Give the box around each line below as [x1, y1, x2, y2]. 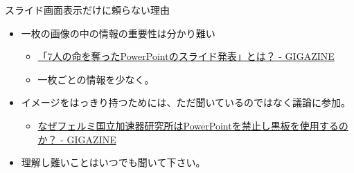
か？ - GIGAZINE [37, 132, 116, 146]
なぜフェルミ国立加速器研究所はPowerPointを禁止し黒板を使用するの [37, 118, 348, 132]
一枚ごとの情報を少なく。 [37, 72, 154, 86]
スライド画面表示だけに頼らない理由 [5, 3, 170, 17]
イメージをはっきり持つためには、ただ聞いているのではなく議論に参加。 [21, 95, 351, 110]
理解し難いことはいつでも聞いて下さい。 [21, 155, 206, 170]
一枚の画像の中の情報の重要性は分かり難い [21, 26, 215, 40]
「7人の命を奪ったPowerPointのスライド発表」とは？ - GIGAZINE [37, 49, 335, 63]
